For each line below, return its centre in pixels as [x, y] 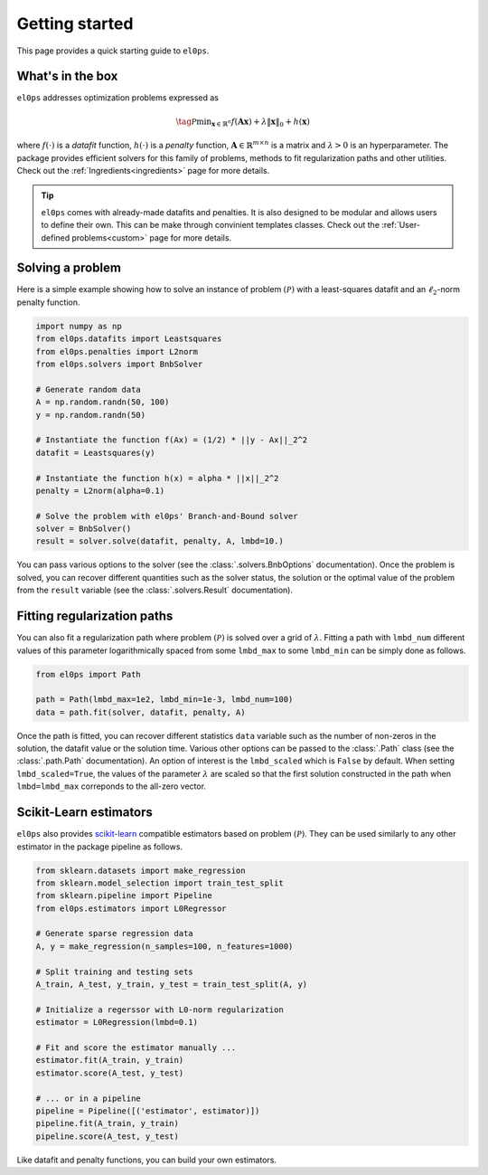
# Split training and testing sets [114, 971]
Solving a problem [69, 268]
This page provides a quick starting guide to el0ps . [113, 51]
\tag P [186, 121]
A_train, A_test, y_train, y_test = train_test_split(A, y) [172, 985]
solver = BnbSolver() [84, 529]
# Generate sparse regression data [114, 933]
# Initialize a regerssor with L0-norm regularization [160, 1009]
